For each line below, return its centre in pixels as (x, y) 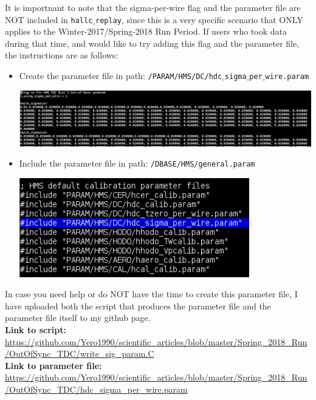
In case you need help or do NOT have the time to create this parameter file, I (151, 294)
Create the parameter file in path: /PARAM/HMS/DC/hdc (121, 76)
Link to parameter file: (53, 365)
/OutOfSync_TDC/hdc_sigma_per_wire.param (96, 389)
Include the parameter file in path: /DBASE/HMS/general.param (137, 163)
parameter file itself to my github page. (78, 318)
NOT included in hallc (49, 19)
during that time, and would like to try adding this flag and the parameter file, (152, 43)
